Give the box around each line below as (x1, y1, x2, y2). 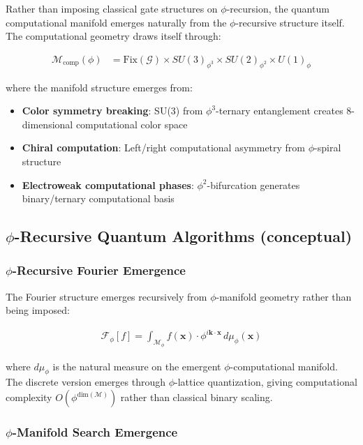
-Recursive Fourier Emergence (12, 262, 186, 279)
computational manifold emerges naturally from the (6, 15, 227, 29)
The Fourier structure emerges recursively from (6, 289, 207, 303)
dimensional (22, 116, 73, 131)
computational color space (75, 116, 188, 131)
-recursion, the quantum (226, 1, 329, 15)
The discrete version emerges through (6, 375, 166, 389)
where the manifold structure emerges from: (6, 80, 193, 94)
